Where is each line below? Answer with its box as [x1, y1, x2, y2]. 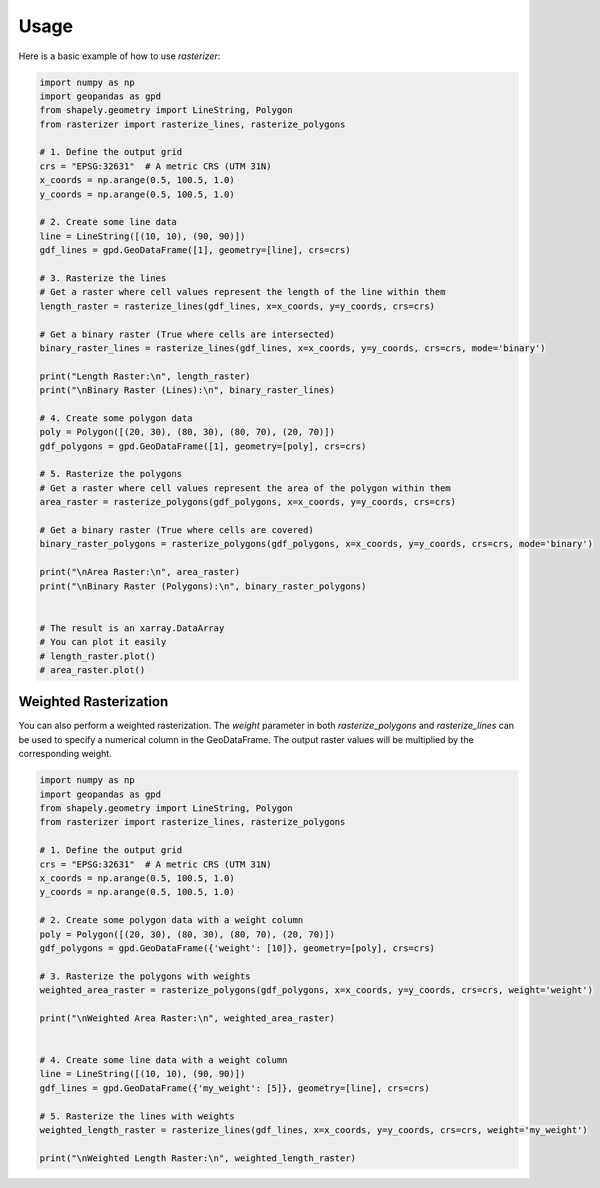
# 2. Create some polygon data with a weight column [39, 915, 304, 926]
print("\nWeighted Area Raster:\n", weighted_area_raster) [39, 1012, 335, 1024]
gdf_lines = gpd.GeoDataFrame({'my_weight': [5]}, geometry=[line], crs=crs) [39, 1082, 430, 1094]
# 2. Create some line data [39, 216, 177, 228]
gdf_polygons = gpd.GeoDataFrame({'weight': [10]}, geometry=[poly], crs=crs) [39, 942, 435, 954]
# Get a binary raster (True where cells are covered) [39, 525, 314, 536]
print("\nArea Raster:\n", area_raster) [39, 566, 240, 578]
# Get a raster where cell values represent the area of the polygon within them [39, 482, 452, 494]
